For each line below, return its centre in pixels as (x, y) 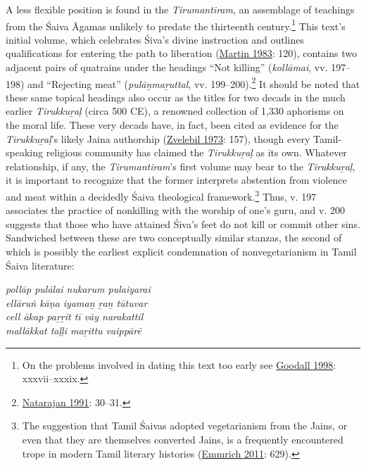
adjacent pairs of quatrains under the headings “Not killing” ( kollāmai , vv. (167, 67)
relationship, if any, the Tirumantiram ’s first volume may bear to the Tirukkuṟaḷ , (181, 166)
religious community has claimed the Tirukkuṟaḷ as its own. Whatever (196, 152)
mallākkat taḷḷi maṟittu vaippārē (74, 330)
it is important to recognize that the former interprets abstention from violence (176, 180)
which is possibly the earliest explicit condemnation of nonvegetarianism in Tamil (181, 252)
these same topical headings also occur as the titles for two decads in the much (176, 97)
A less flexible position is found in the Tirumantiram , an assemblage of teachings (180, 9)
